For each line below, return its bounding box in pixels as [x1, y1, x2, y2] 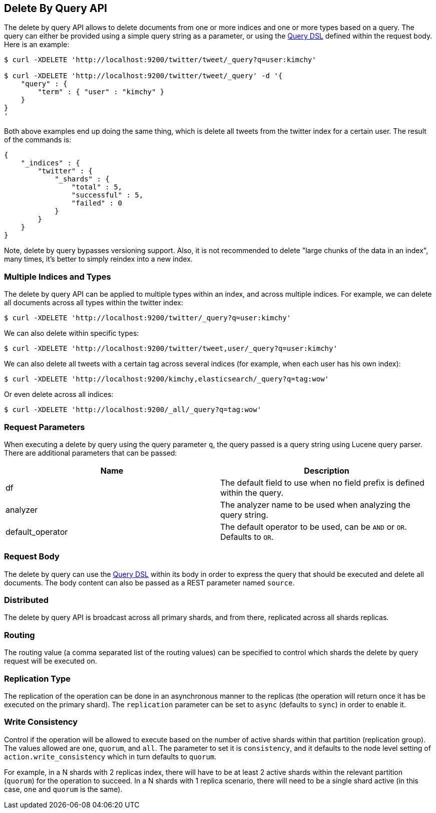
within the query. [220, 487, 283, 498]
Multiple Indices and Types [4, 271, 111, 282]
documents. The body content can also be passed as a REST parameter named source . [4, 578, 295, 587]
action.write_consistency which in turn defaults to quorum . [4, 752, 217, 761]
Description [304, 465, 349, 476]
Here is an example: [4, 40, 70, 49]
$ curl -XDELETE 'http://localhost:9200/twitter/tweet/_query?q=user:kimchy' [4, 56, 316, 64]
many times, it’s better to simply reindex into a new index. [4, 255, 193, 264]
